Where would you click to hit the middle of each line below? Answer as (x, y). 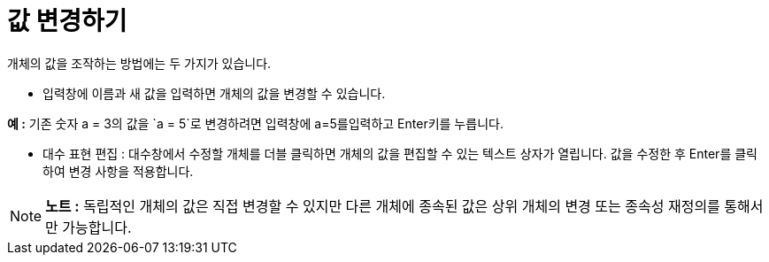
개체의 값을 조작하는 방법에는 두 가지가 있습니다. (139, 63)
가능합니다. (97, 227)
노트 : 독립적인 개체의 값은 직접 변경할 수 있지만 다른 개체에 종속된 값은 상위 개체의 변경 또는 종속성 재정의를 (383, 206)
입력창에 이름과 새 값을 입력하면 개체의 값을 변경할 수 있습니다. (214, 93)
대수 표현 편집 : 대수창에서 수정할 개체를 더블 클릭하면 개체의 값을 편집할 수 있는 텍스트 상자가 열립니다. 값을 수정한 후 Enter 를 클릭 (400, 153)
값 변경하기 (67, 21)
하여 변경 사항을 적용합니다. (118, 171)
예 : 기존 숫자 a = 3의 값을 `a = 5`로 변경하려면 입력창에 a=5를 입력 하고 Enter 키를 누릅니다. (255, 123)
